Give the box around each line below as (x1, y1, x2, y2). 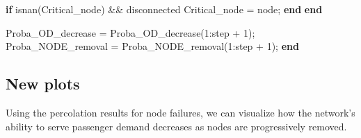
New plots (6, 73, 80, 94)
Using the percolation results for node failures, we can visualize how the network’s (6, 105, 355, 119)
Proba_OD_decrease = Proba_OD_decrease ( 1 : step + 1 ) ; (6, 25, 255, 40)
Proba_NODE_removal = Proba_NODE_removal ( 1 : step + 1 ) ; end (6, 39, 299, 53)
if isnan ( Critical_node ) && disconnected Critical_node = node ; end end (6, 2, 323, 16)
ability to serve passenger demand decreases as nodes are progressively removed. (6, 119, 347, 133)
